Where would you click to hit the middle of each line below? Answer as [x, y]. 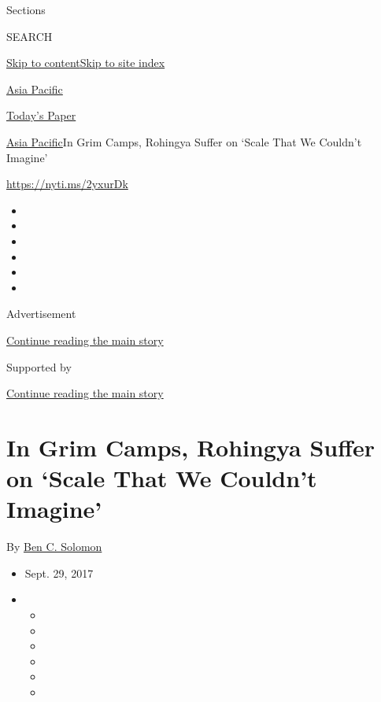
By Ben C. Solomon [54, 547]
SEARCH [30, 36]
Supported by [39, 366]
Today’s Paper [41, 115]
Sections [26, 9]
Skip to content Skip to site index [86, 63]
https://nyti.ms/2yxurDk [67, 184]
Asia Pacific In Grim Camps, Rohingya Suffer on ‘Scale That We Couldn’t [184, 141]
